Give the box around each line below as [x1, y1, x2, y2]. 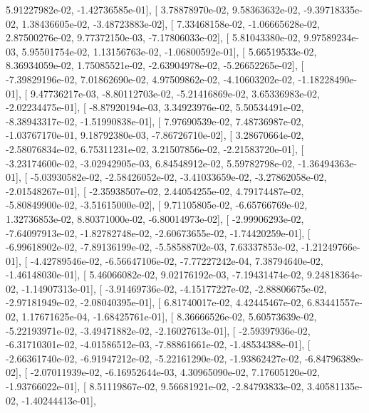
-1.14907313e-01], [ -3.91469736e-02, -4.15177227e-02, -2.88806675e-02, [21, 281, 327, 296]
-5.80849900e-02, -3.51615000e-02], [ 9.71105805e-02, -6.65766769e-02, [6, 197, 308, 212]
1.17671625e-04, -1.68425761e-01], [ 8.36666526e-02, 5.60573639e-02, [21, 309, 317, 324]
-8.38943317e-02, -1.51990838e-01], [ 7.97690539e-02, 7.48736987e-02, [6, 113, 304, 128]
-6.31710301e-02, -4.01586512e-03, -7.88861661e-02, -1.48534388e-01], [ [6, 337, 311, 352]
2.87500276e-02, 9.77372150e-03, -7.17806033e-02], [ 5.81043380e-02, [6, 30, 301, 45]
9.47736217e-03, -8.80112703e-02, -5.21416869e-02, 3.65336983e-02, [30, 85, 320, 100]
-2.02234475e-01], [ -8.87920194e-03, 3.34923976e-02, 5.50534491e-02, [6, 100, 304, 115]
